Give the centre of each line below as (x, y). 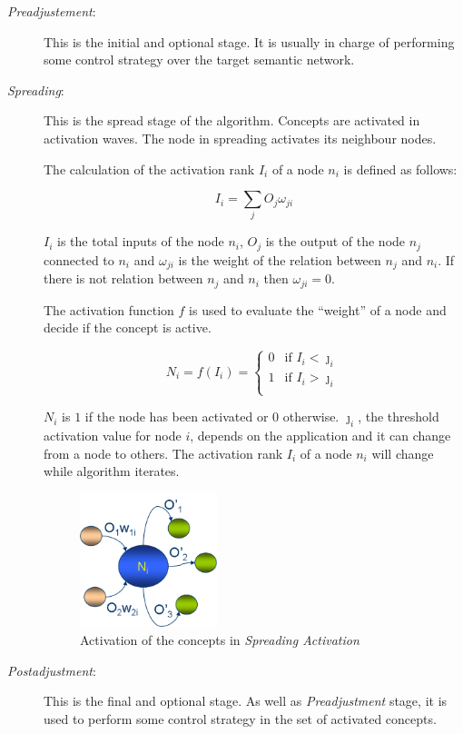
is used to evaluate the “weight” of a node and (318, 309)
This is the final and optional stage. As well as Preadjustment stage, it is (246, 701)
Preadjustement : (52, 11)
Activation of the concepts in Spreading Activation (220, 640)
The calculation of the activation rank (149, 169)
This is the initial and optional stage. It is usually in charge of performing (249, 41)
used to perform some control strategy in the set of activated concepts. (240, 718)
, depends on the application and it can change (320, 436)
